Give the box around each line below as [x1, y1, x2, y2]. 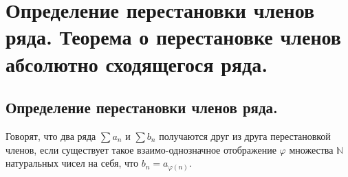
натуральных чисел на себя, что [6, 156, 139, 170]
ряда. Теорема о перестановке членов [6, 23, 341, 51]
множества [289, 142, 334, 156]
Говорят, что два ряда [6, 128, 96, 143]
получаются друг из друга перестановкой [159, 128, 331, 143]
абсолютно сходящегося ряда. [6, 49, 268, 78]
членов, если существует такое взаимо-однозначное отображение [6, 142, 276, 156]
